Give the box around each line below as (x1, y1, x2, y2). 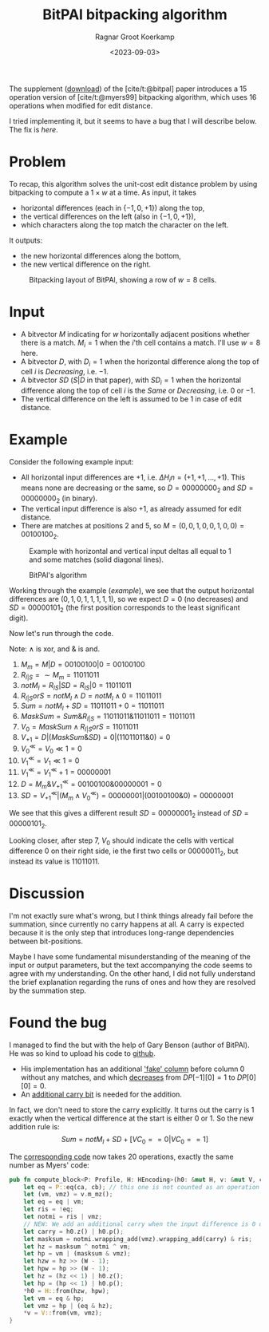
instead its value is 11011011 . (9, 856, 101, 866)
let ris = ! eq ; (23, 1205, 74, 1214)
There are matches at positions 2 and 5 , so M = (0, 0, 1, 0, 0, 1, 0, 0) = (20, 520, 245, 530)
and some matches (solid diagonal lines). (29, 555, 164, 564)
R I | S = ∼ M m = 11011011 (20, 670, 100, 682)
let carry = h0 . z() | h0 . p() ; (23, 1227, 125, 1235)
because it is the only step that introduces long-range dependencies (9, 927, 235, 937)
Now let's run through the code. (9, 629, 114, 638)
